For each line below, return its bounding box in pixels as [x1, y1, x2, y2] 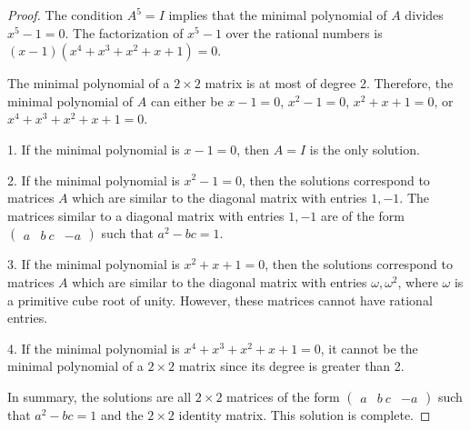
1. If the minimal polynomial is [7, 139, 180, 158]
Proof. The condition [7, 5, 124, 24]
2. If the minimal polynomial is [7, 170, 180, 189]
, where [397, 272, 438, 291]
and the [100, 405, 144, 424]
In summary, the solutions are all [7, 386, 192, 405]
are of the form [320, 205, 405, 225]
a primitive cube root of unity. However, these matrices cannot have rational [7, 290, 433, 309]
